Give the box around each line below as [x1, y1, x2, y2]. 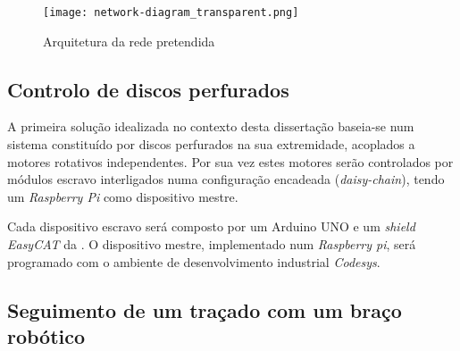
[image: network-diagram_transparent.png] [43, 6, 299, 19]
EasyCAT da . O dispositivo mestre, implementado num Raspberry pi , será [7, 235, 416, 254]
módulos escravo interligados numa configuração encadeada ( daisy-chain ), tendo [7, 170, 445, 188]
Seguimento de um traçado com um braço [7, 296, 402, 323]
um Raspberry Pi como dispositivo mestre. [7, 187, 238, 205]
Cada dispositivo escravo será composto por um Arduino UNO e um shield [7, 217, 415, 236]
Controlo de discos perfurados [7, 75, 289, 103]
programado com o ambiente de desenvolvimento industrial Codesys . [7, 252, 381, 271]
